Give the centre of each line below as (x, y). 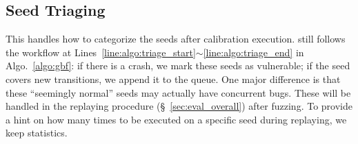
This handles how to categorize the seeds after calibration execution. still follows (176, 39)
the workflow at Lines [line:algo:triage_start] (101, 52)
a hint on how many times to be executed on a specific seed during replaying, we (176, 119)
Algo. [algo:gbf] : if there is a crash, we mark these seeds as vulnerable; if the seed (178, 65)
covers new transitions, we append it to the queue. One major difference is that (173, 79)
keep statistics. (37, 133)
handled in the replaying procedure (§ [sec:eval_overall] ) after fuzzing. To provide (179, 106)
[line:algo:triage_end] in (253, 52)
